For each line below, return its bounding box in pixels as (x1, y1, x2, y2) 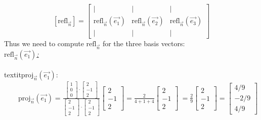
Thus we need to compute (4, 38, 84, 49)
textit (4, 69, 21, 80)
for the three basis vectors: (102, 38, 185, 49)
